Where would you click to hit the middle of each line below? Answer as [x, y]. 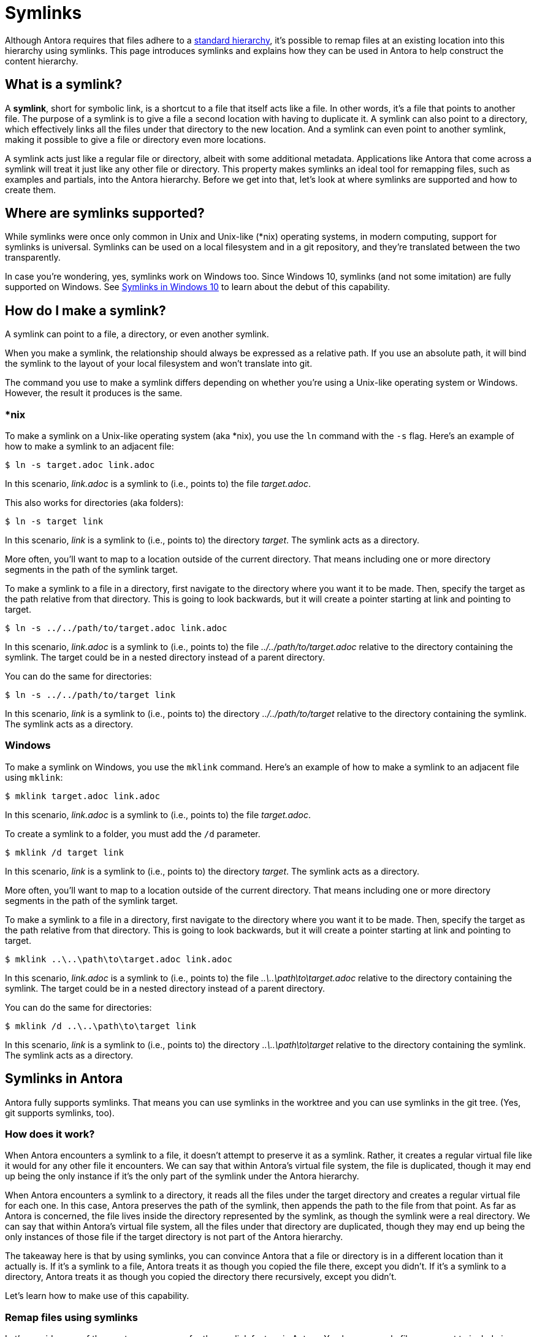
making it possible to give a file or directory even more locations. [135, 139]
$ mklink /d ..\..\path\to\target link [101, 1026]
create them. [31, 190]
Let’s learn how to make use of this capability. [97, 1296]
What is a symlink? [64, 85]
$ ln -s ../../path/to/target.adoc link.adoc [116, 628]
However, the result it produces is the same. [94, 393]
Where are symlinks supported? [105, 213]
